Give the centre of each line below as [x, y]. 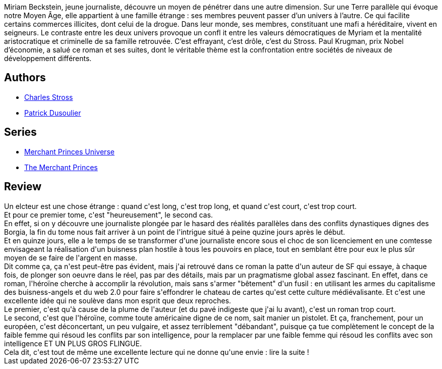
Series [20, 132]
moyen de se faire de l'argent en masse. [71, 257]
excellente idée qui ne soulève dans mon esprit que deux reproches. [118, 300]
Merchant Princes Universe [69, 151]
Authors [25, 78]
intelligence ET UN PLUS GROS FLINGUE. [73, 343]
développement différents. [48, 58]
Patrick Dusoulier [53, 113]
